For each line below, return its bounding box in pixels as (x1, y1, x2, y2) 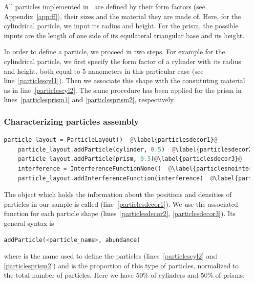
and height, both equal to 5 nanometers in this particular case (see (4, 65, 204, 76)
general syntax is (4, 218, 54, 228)
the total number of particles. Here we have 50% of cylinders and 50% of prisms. (4, 270, 245, 280)
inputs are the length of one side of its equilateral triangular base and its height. (4, 30, 245, 40)
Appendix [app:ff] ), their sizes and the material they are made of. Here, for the (4, 11, 241, 21)
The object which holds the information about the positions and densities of (4, 189, 232, 199)
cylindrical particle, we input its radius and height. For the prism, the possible (4, 21, 238, 31)
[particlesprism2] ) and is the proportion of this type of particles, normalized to (4, 260, 239, 270)
